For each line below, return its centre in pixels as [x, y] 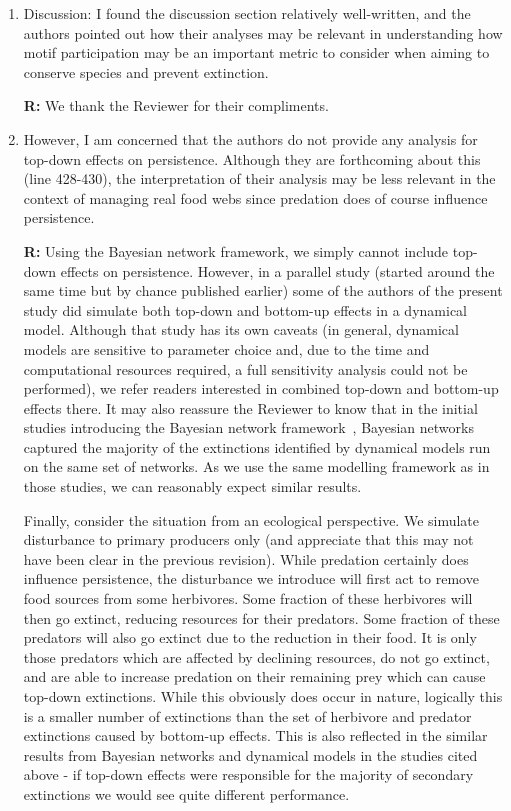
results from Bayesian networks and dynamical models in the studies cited [250, 754]
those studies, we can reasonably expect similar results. [192, 486]
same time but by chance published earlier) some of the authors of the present [263, 290]
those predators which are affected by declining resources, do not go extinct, [256, 656]
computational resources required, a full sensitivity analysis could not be [245, 368]
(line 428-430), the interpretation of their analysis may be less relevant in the [259, 178]
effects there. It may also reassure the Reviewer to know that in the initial [250, 407]
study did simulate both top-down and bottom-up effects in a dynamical [245, 309]
